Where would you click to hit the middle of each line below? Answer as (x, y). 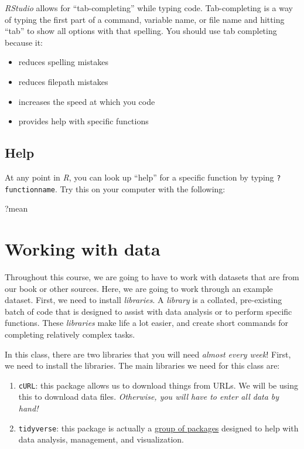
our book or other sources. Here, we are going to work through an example (139, 288)
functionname (30, 190)
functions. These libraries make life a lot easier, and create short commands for (146, 323)
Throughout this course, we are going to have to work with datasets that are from (152, 276)
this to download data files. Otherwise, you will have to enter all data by (149, 397)
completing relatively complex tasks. (70, 334)
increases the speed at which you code (87, 101)
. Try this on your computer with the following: (140, 188)
